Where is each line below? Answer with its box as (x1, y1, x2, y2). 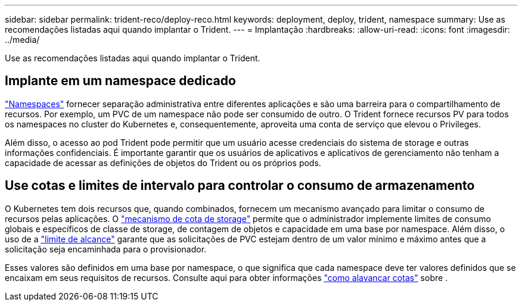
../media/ (5, 35, 40, 45)
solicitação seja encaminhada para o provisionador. (5, 243, 207, 254)
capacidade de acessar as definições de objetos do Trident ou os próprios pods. (5, 157, 321, 168)
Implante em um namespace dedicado (5, 73, 236, 89)
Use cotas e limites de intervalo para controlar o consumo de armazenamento (5, 178, 475, 193)
